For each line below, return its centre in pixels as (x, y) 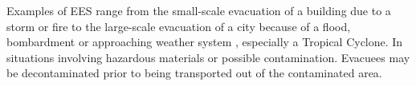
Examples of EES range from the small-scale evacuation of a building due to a (199, 10)
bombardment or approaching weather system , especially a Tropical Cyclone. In (205, 42)
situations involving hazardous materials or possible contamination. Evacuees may (208, 57)
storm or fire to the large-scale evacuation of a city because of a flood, (179, 26)
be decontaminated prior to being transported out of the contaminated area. (194, 73)
